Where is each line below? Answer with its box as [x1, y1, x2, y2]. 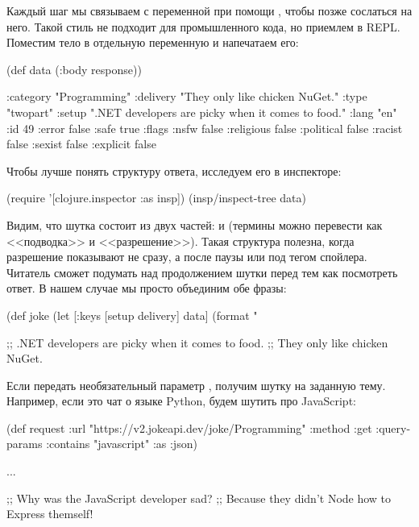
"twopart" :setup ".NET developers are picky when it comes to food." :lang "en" [6, 103, 397, 120]
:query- [375, 419, 411, 436]
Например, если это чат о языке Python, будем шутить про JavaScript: [6, 392, 356, 409]
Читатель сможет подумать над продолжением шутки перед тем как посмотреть [6, 263, 398, 280]
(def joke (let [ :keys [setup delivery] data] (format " [6, 306, 258, 323]
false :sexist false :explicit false [6, 135, 156, 152]
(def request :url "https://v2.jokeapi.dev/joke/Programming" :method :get [6, 419, 372, 436]
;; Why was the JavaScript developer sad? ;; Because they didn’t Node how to [6, 489, 392, 506]
